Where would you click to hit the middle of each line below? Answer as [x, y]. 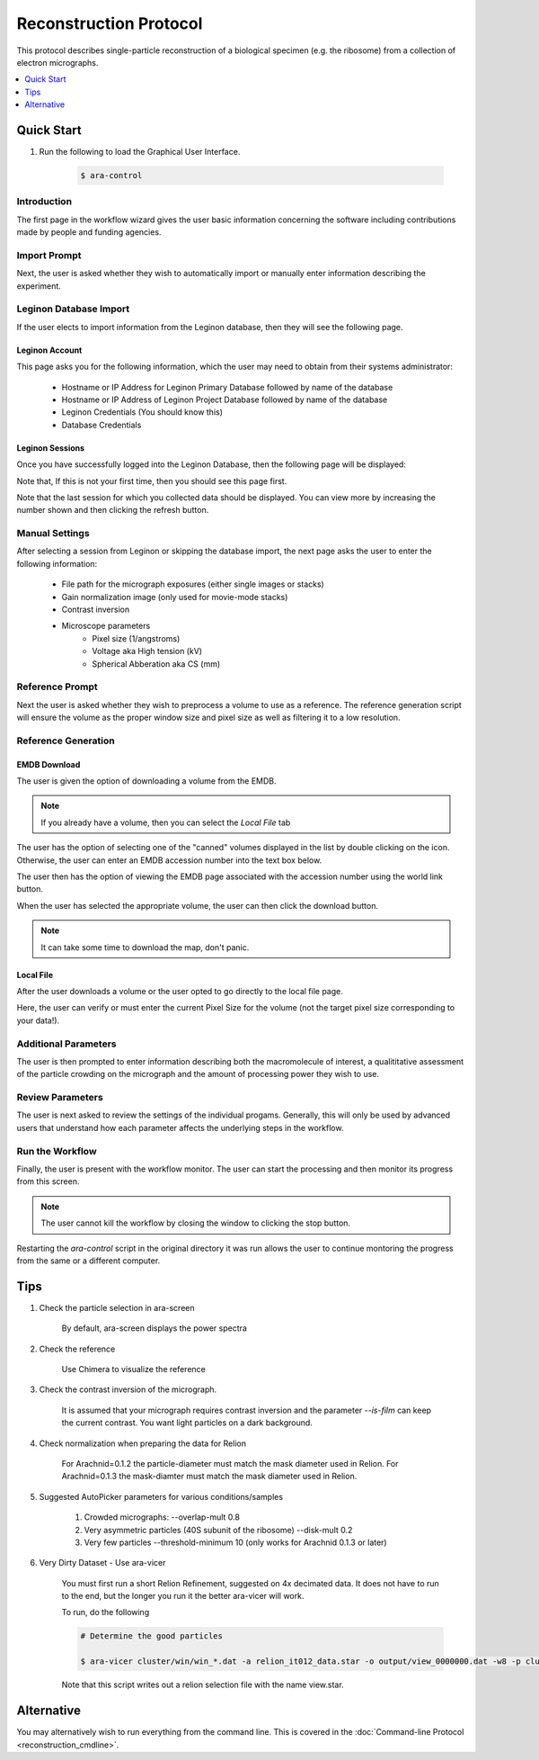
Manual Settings [53, 534]
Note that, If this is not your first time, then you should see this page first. [152, 480]
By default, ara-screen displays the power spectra [154, 1328]
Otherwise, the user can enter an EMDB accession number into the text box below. [169, 860]
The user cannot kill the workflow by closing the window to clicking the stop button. [195, 1223]
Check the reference [77, 1349]
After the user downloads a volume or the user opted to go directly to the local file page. [180, 991]
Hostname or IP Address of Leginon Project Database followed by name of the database [225, 400]
